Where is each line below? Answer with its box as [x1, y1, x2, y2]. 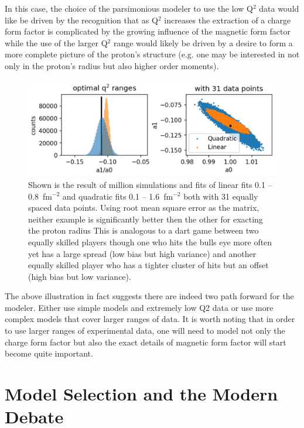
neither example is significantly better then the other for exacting [28, 213, 263, 225]
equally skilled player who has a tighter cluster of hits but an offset [28, 259, 269, 271]
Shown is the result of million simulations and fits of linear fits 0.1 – [28, 178, 272, 190]
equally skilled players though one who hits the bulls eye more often [28, 235, 272, 248]
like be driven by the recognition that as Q [5, 13, 158, 26]
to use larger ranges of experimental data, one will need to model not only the [5, 324, 285, 337]
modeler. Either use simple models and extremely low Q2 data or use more [5, 301, 274, 313]
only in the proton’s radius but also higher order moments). [5, 59, 219, 71]
